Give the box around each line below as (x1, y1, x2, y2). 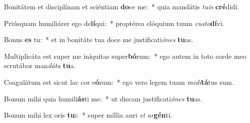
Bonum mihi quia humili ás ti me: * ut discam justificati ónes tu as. (4, 93, 202, 103)
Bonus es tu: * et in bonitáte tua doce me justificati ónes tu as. (4, 34, 194, 45)
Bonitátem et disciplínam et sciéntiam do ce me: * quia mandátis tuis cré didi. (4, 1, 239, 11)
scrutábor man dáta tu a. (4, 60, 76, 71)
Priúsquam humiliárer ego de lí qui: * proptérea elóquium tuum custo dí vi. (4, 18, 224, 28)
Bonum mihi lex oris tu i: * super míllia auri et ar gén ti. (4, 110, 172, 120)
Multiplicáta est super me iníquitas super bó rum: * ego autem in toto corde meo (4, 50, 247, 61)
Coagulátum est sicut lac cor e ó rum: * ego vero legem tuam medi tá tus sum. (4, 76, 234, 87)
